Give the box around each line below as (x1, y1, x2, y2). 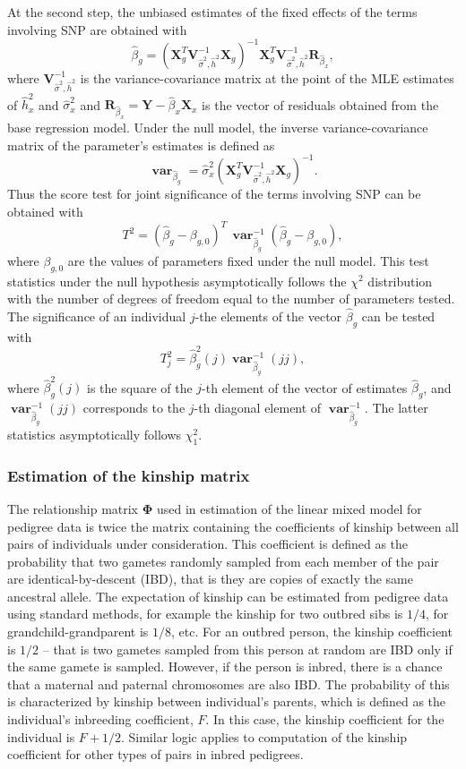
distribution (367, 271, 433, 290)
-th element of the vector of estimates (202, 378, 408, 397)
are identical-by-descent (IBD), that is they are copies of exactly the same (7, 569, 413, 588)
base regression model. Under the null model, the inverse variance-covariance (7, 117, 428, 136)
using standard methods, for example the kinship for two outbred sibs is (7, 604, 403, 623)
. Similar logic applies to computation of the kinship (120, 727, 408, 746)
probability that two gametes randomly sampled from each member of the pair (7, 551, 439, 570)
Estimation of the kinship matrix (7, 464, 250, 486)
